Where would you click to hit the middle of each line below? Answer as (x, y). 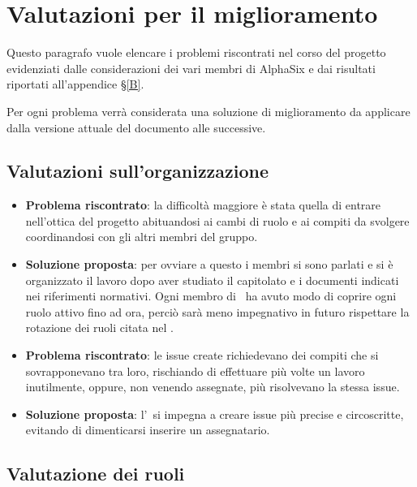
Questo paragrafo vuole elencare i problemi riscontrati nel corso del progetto (196, 52)
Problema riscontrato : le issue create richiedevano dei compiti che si (202, 355)
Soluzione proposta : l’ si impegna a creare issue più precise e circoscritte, (215, 414)
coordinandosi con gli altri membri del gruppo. (142, 237)
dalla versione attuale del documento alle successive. (136, 127)
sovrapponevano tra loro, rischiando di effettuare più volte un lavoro (195, 371)
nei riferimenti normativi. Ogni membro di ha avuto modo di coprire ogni (211, 296)
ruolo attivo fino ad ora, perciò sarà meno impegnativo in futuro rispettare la (217, 311)
